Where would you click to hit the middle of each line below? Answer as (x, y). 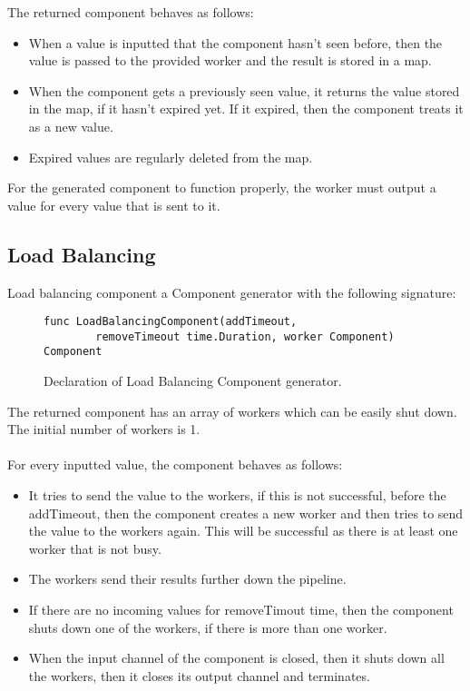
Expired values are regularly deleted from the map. (171, 157)
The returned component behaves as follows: (131, 12)
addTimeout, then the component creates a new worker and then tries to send (246, 513)
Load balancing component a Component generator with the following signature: (232, 292)
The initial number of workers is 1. (104, 429)
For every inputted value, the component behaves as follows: (175, 464)
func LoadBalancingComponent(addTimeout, (171, 322)
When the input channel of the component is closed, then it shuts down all (236, 658)
